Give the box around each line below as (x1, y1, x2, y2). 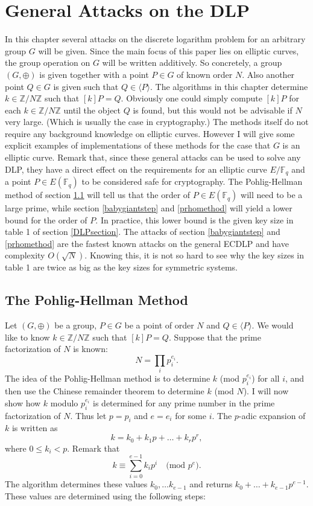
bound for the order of (5, 213, 87, 226)
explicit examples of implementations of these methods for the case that (5, 139, 271, 152)
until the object (63, 103, 121, 116)
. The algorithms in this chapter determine (150, 80, 308, 92)
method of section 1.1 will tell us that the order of (5, 188, 191, 201)
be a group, (54, 319, 97, 331)
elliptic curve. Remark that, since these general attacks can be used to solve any (5, 151, 301, 164)
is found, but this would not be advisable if (133, 103, 292, 116)
